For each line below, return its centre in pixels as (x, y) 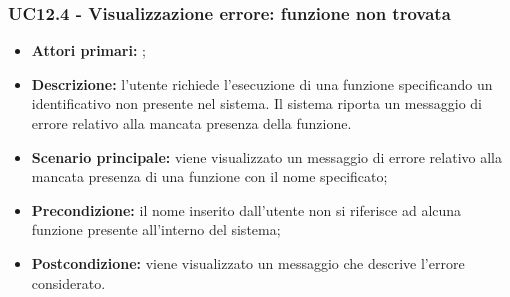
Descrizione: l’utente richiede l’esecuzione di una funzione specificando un (262, 83)
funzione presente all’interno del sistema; (156, 229)
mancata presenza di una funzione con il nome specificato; (209, 176)
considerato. (68, 282)
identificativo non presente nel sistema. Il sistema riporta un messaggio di (256, 103)
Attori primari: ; (88, 50)
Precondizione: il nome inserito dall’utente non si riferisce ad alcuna (246, 209)
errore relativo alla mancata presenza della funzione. (191, 123)
